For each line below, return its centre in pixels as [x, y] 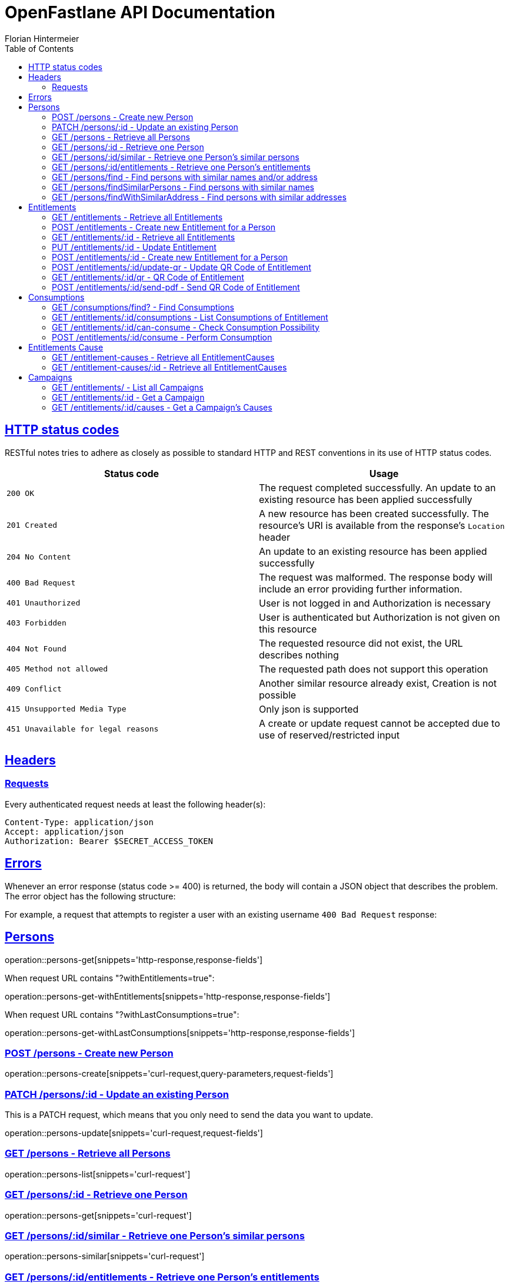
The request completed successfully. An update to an [377, 487]
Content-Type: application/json [79, 822]
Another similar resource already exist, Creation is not [378, 683]
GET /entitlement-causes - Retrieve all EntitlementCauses [163, 357]
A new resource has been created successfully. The [374, 513]
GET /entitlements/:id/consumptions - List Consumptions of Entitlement [190, 317]
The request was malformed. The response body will [376, 577]
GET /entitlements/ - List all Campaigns [128, 387]
